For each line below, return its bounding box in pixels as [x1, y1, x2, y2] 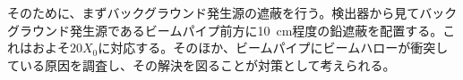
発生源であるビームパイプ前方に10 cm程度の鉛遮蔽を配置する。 [69, 20, 443, 39]
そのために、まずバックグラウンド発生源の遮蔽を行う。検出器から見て [7, 4, 420, 21]
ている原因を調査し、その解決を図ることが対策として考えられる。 [7, 55, 396, 74]
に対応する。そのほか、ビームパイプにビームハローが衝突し [98, 38, 449, 57]
